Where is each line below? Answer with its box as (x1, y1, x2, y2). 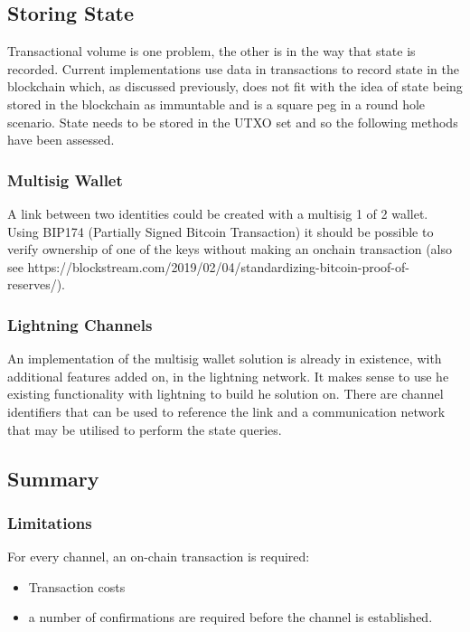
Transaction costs (28, 577, 126, 596)
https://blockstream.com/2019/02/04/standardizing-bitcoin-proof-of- (27, 257, 409, 276)
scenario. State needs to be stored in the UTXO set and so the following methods (7, 112, 458, 131)
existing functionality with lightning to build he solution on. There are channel (7, 384, 444, 403)
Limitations (7, 511, 92, 533)
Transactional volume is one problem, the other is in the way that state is (7, 42, 416, 61)
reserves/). (7, 275, 65, 294)
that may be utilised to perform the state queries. (7, 420, 282, 439)
